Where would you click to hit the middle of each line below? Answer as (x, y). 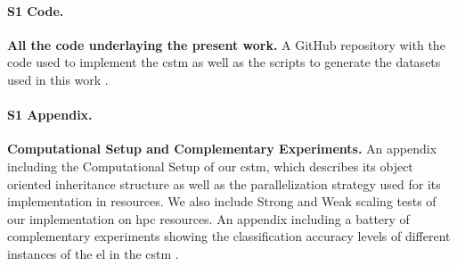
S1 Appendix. (50, 115)
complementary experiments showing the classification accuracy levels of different (229, 236)
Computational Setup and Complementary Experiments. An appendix (222, 149)
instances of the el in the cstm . (93, 253)
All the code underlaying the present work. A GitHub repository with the (226, 44)
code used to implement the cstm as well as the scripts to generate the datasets (224, 62)
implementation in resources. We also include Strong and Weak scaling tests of (222, 201)
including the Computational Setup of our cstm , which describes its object (210, 166)
